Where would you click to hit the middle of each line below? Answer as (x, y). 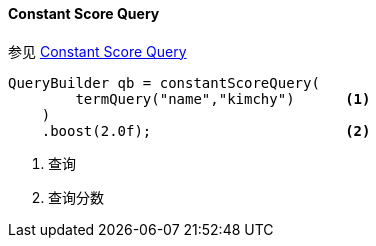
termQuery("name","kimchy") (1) (223, 98)
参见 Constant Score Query (97, 51)
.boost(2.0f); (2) (206, 130)
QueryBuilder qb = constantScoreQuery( (164, 82)
